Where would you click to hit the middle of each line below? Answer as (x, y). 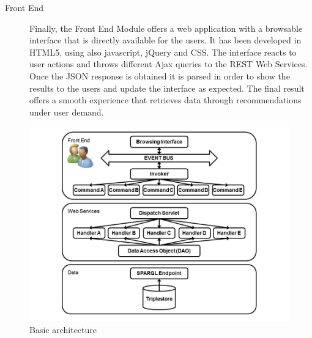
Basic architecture (63, 329)
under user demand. (67, 112)
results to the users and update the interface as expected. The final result (167, 88)
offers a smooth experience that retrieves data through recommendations (165, 100)
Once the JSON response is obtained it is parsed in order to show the (160, 75)
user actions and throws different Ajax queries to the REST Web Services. (169, 64)
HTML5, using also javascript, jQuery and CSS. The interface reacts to (163, 52)
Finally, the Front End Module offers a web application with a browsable (166, 28)
